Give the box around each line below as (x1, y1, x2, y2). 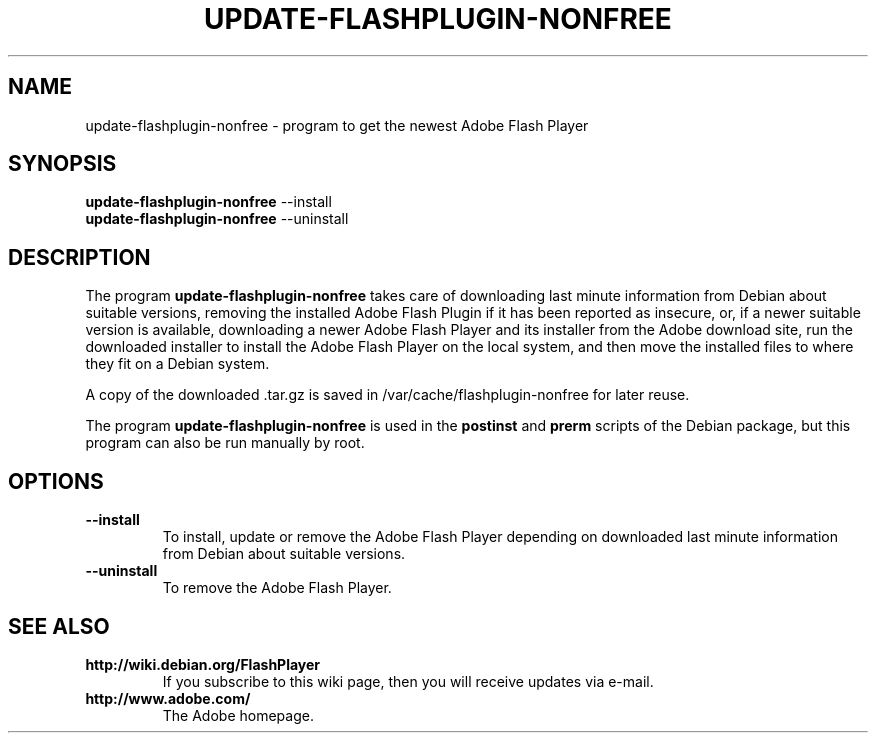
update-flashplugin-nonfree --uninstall (85, 210, 349, 228)
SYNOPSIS (8, 151, 117, 177)
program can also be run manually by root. (85, 434, 365, 452)
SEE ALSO (8, 613, 110, 639)
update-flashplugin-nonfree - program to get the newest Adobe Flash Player (85, 116, 589, 134)
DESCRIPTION (8, 244, 151, 270)
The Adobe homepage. (162, 706, 314, 724)
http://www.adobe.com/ (85, 689, 251, 707)
